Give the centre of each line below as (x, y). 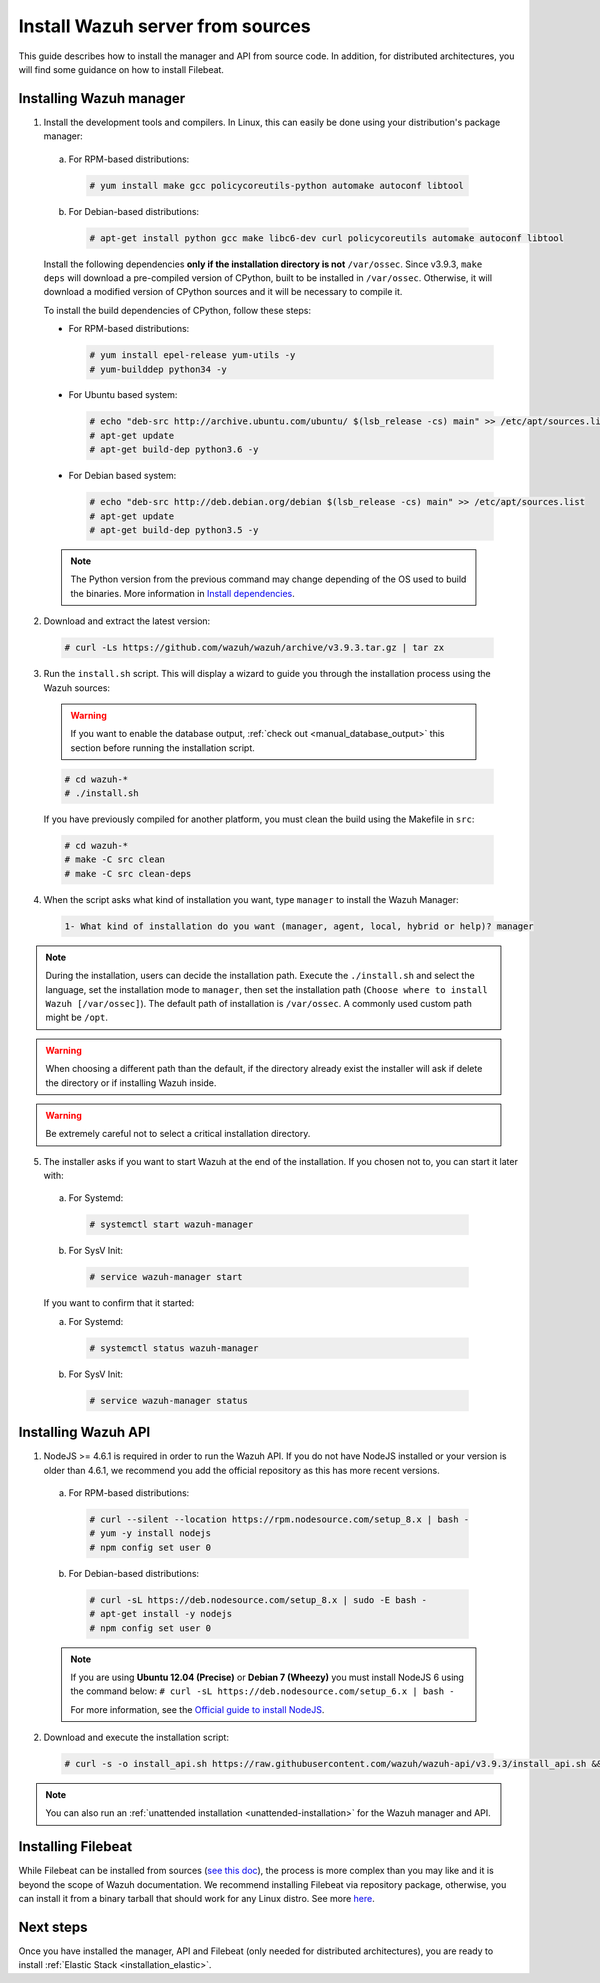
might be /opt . (77, 1017)
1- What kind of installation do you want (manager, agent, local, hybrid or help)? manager (299, 926)
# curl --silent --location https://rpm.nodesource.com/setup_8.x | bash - (279, 1519)
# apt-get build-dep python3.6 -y (174, 449)
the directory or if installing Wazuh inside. (131, 1082)
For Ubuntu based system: (123, 395)
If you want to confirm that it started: (119, 1303)
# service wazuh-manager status (169, 1400)
